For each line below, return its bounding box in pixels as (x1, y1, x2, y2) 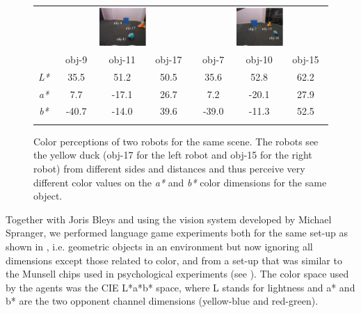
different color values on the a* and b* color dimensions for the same (33, 175, 327, 189)
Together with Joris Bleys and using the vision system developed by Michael (6, 211, 332, 226)
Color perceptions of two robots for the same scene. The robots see (33, 134, 319, 148)
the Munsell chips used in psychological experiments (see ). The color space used (6, 266, 349, 281)
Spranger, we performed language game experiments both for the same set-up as (6, 225, 348, 240)
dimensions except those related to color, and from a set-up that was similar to (6, 252, 342, 267)
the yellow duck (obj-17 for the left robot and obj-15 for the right (33, 147, 312, 162)
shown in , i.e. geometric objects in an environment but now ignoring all (6, 239, 313, 253)
